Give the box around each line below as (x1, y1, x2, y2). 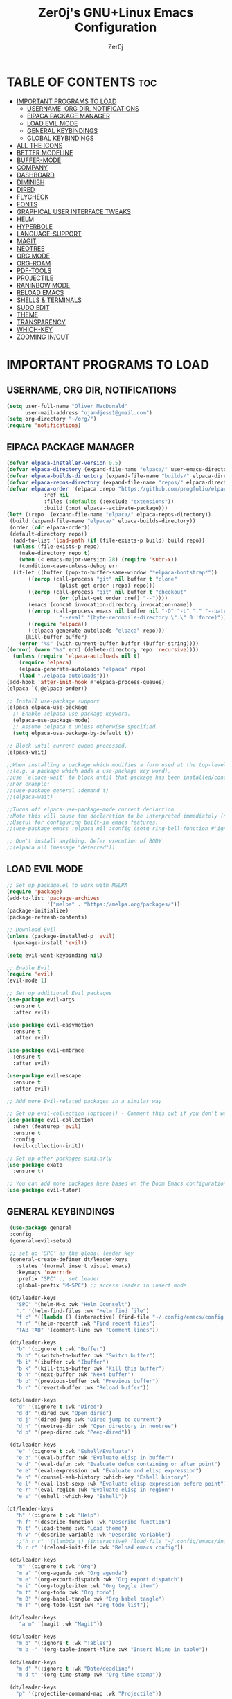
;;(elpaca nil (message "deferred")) (6, 844, 116, 852)
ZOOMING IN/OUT (16, 333, 70, 341)
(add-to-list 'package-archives (6, 895, 100, 901)
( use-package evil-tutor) (6, 1187, 81, 1194)
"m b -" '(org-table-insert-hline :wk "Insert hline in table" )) (15, 1646, 208, 1653)
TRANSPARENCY (16, 317, 66, 326)
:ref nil (43, 492, 69, 499)
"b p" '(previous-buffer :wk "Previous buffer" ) (15, 1377, 159, 1385)
